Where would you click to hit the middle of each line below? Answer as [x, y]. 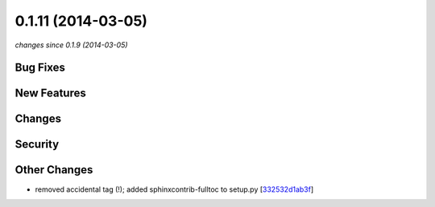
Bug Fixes [40, 68]
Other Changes [54, 170]
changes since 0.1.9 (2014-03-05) [71, 45]
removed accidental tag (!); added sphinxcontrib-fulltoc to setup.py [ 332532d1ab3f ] [174, 189]
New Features [50, 93]
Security [37, 144]
